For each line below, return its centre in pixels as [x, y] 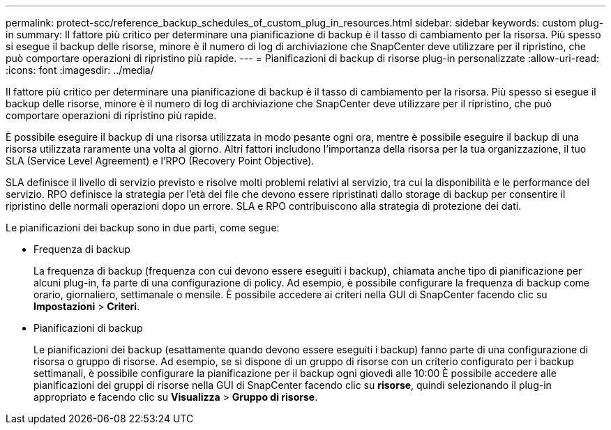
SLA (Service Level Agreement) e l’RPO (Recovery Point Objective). [160, 161]
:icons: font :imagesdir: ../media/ [80, 70]
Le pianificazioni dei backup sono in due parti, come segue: [143, 228]
